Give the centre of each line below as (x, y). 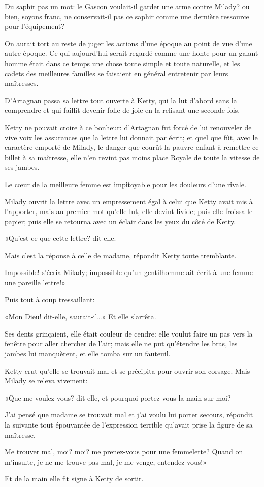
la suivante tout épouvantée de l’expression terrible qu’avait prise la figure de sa (129, 424)
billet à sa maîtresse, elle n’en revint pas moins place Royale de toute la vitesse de (132, 157)
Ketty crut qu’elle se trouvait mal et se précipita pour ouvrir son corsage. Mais (127, 370)
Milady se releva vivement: (46, 381)
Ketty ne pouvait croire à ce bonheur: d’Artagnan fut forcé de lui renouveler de (128, 127)
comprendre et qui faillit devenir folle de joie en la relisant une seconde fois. (122, 110)
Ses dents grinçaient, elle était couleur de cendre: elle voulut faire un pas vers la (129, 333)
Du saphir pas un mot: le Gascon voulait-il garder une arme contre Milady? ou (127, 6)
